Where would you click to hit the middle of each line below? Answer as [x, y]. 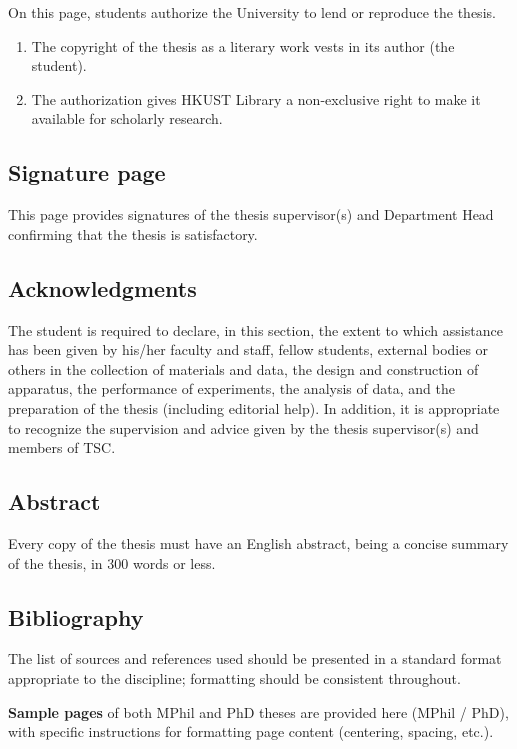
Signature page [87, 172]
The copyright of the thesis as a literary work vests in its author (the [243, 45]
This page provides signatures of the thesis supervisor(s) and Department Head [251, 214]
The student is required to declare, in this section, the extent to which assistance [255, 329]
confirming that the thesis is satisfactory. [133, 233]
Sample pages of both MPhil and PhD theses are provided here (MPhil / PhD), [258, 711]
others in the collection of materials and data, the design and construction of [243, 368]
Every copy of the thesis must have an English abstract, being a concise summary [258, 542]
